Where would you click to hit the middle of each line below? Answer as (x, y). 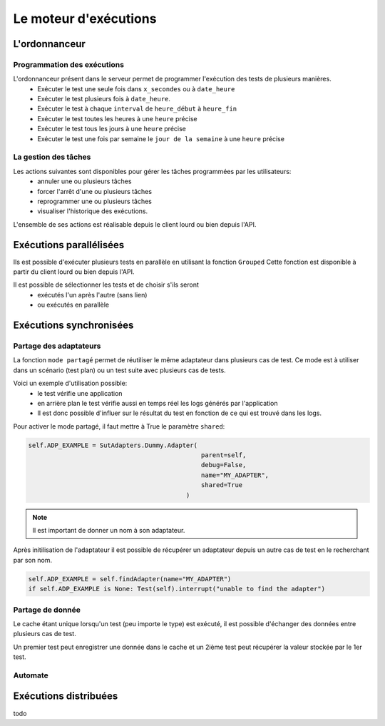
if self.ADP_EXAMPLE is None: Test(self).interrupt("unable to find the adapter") (177, 589)
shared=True (222, 485)
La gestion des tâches (52, 157)
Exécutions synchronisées (73, 326)
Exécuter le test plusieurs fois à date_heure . (104, 99)
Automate (31, 675)
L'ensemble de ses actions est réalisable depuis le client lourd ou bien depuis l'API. (135, 224)
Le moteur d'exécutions (85, 19)
